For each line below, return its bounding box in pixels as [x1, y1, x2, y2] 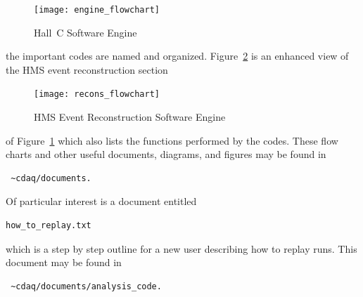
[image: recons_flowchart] [34, 89, 160, 100]
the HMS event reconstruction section [6, 62, 168, 77]
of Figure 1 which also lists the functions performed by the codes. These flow [6, 133, 338, 147]
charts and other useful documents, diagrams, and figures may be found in [6, 147, 326, 161]
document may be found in [6, 255, 122, 270]
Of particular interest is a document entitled [6, 194, 197, 209]
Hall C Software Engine [34, 25, 137, 39]
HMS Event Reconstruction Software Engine [34, 110, 226, 124]
